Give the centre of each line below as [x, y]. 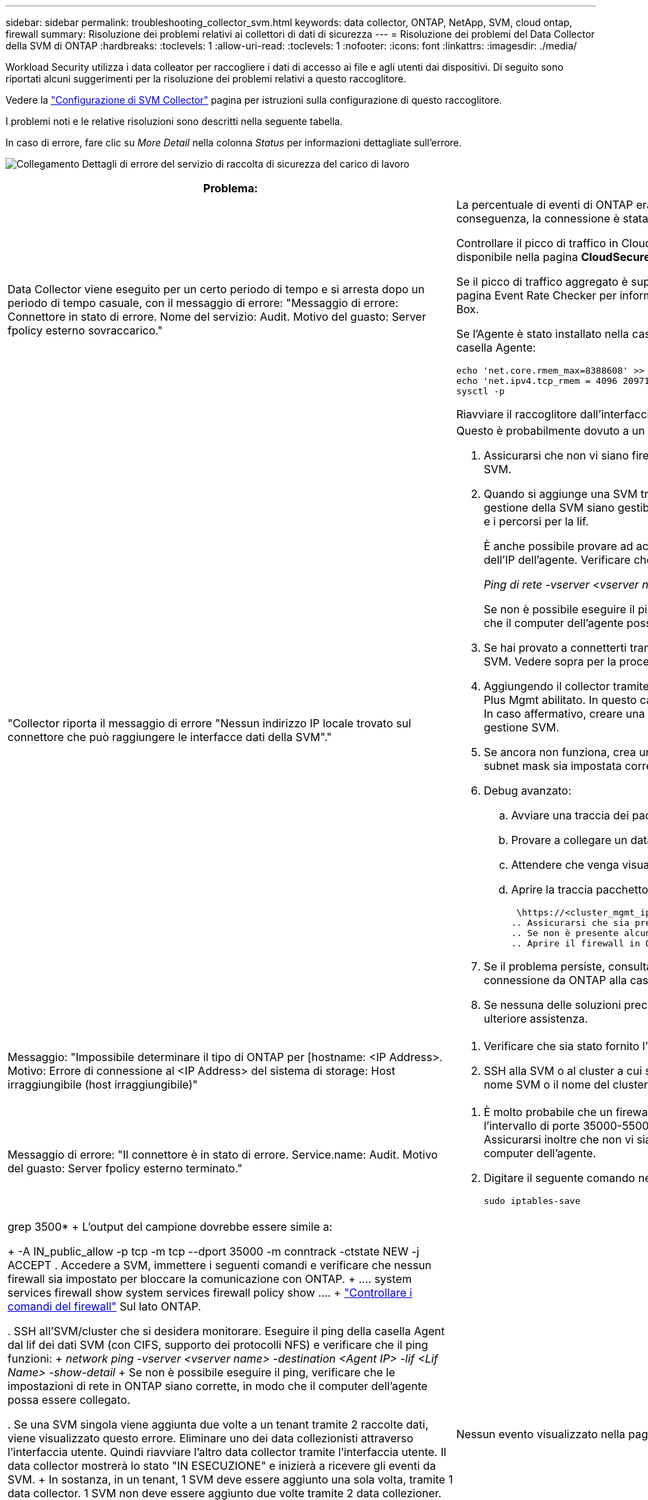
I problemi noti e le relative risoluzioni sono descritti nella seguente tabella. [174, 121]
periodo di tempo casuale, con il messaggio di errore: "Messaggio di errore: [203, 303]
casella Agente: [496, 348]
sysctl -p [481, 391]
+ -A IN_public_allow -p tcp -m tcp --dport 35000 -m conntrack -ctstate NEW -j [213, 1251]
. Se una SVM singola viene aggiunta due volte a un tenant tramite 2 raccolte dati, [218, 1424]
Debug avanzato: [528, 791]
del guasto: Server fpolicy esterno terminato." [125, 1168]
